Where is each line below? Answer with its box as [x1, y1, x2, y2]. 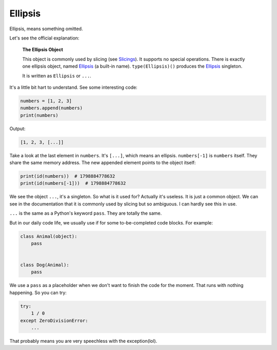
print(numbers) [20, 112, 58, 118]
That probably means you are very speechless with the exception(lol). [9, 338, 157, 344]
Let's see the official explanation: [9, 35, 80, 41]
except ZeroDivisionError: [20, 318, 88, 323]
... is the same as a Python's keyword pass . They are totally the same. [9, 210, 162, 216]
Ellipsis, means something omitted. [9, 26, 83, 32]
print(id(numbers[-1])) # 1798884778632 [20, 180, 126, 187]
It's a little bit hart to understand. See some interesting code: [9, 84, 138, 90]
